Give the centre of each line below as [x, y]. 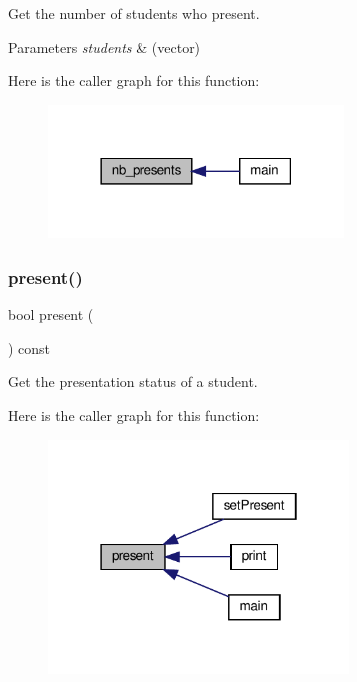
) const [29, 347]
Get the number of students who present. [134, 13]
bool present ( [51, 314]
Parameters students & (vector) [104, 46]
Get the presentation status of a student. [133, 381]
